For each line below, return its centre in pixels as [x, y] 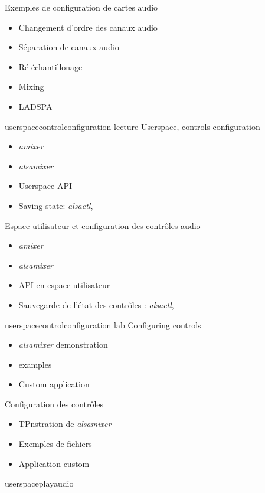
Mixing [31, 86]
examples [35, 364]
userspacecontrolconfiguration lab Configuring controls [103, 324]
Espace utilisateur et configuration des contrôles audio [103, 225]
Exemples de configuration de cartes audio [81, 7]
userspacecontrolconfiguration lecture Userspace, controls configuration [132, 126]
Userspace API [45, 186]
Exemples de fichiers [55, 444]
